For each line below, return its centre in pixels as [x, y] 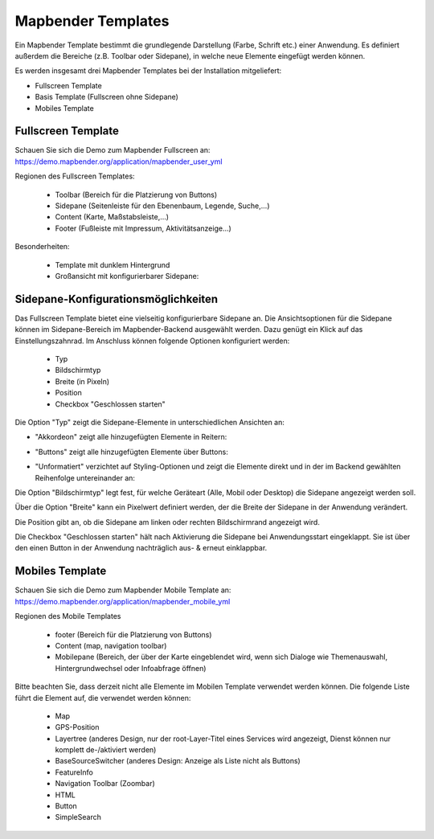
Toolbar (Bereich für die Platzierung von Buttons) [136, 194]
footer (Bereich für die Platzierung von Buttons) [133, 634]
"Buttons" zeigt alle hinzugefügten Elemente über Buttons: [131, 452]
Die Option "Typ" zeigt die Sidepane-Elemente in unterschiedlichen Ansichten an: [150, 422]
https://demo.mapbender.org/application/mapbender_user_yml [119, 162]
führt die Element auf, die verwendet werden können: [103, 698]
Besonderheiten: [42, 247]
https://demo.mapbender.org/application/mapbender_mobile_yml [123, 601]
